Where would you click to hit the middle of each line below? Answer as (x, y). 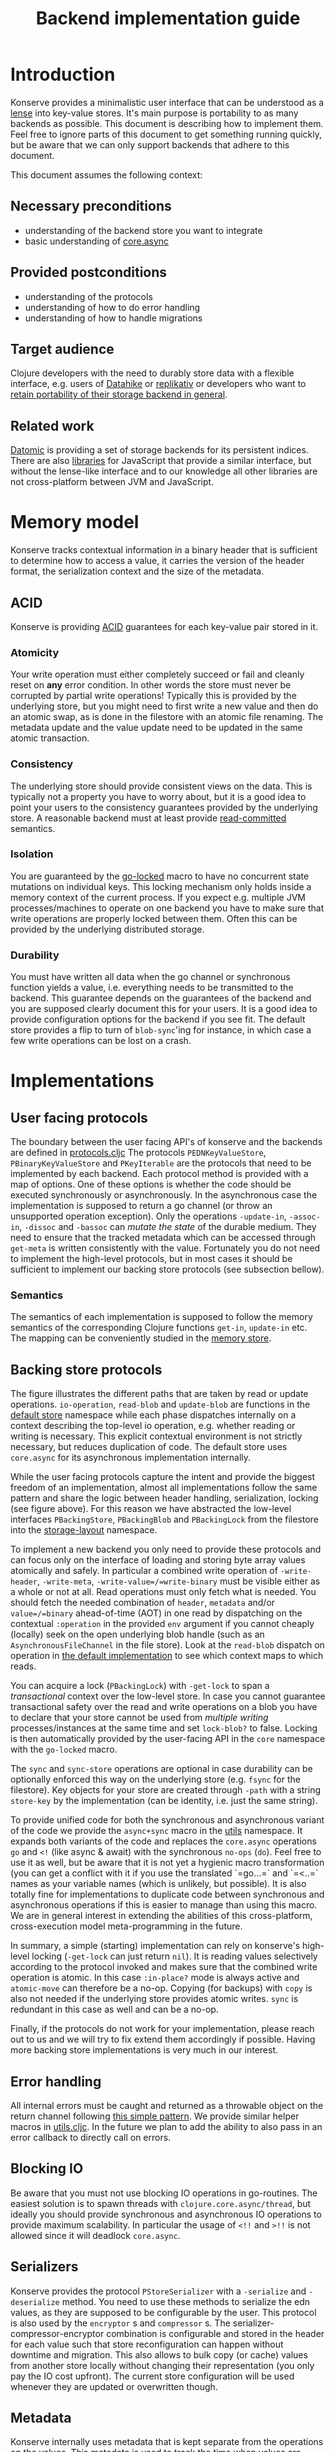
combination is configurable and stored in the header (215, 2333)
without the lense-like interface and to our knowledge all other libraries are (164, 471)
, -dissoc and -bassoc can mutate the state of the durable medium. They (168, 1227)
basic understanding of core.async (97, 241)
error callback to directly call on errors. (91, 2138)
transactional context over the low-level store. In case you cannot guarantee (168, 1696)
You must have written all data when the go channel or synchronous (150, 977)
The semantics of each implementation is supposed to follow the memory (161, 1317)
